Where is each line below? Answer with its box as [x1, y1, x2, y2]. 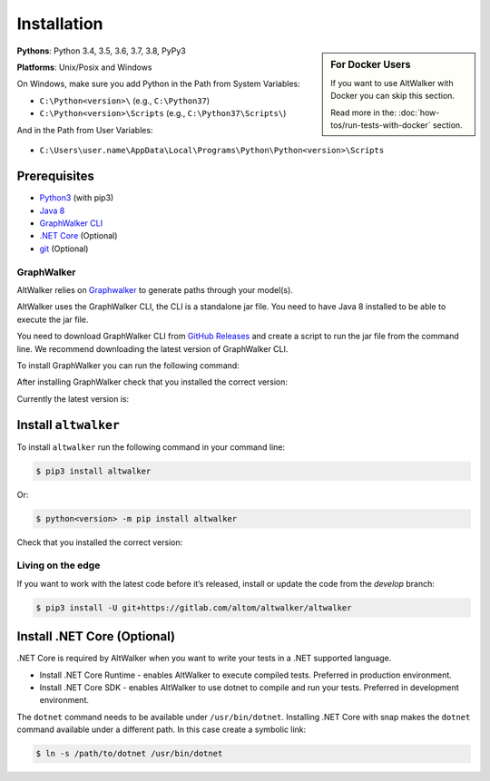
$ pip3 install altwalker [35, 465, 152, 476]
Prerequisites [16, 169, 94, 184]
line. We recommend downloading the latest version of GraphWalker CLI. [16, 343, 289, 354]
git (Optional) [39, 243, 89, 254]
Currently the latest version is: [16, 393, 130, 404]
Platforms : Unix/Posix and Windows [16, 62, 152, 73]
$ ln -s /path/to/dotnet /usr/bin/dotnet [35, 748, 223, 759]
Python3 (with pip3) [39, 192, 114, 203]
